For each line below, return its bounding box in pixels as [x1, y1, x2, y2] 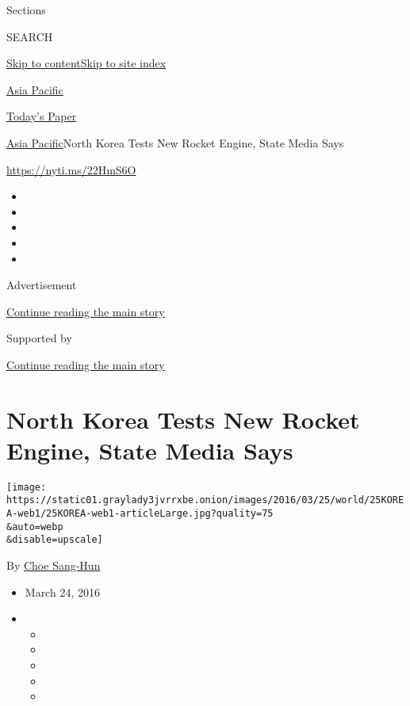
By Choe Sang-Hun [6, 557, 101, 574]
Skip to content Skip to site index [6, 55, 167, 71]
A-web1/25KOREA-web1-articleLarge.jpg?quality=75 [6, 508, 274, 520]
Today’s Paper [6, 108, 77, 124]
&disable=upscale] [6, 534, 103, 546]
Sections [6, 2, 46, 17]
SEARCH [6, 28, 53, 44]
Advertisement [6, 277, 77, 293]
